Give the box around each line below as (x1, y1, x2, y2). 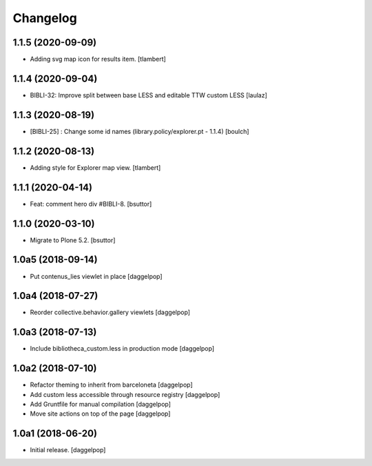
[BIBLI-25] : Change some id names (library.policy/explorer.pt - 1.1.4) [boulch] (30, 127, 249, 135)
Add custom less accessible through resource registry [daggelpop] (30, 390, 220, 398)
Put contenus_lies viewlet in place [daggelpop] (30, 272, 163, 280)
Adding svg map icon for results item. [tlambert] (30, 55, 167, 64)
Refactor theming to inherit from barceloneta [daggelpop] (30, 380, 193, 389)
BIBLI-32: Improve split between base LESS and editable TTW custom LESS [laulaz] (30, 90, 268, 99)
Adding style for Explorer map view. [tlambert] (30, 163, 161, 172)
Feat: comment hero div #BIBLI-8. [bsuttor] (30, 200, 152, 208)
